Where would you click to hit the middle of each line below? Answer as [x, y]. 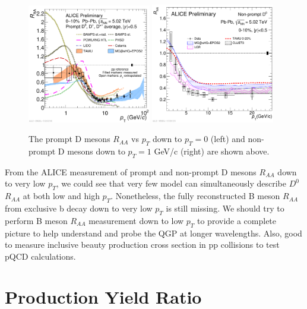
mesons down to [96, 151]
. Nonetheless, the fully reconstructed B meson [195, 196]
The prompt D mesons [69, 139]
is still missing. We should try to [225, 208]
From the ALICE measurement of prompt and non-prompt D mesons [131, 171]
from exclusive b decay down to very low [79, 208]
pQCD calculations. [40, 256]
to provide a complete [237, 220]
